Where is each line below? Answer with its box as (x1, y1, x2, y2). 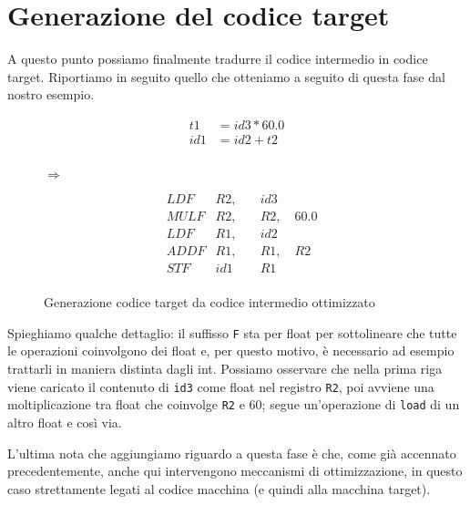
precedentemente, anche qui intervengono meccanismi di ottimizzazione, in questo (7, 461, 463, 480)
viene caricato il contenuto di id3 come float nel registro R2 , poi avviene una (7, 376, 434, 396)
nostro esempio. (7, 85, 95, 104)
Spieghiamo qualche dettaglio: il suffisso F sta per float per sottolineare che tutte (7, 323, 457, 342)
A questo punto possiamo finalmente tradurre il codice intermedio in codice (7, 49, 428, 68)
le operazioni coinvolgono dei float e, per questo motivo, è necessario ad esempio (7, 341, 455, 360)
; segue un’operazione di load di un (261, 395, 460, 414)
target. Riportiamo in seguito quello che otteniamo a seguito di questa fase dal (7, 67, 445, 86)
